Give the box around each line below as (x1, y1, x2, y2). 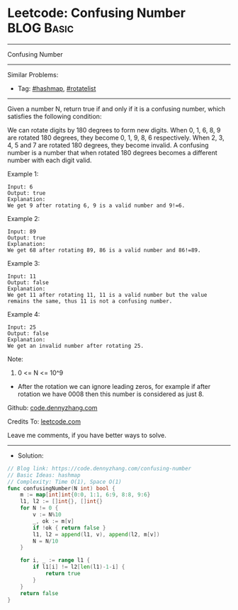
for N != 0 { (20, 504, 59, 512)
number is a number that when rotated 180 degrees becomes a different (7, 148, 217, 157)
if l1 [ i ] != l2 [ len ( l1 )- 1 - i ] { (33, 563, 125, 571)
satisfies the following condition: (7, 112, 102, 120)
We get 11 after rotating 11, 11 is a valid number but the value (7, 291, 208, 298)
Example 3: (7, 259, 40, 267)
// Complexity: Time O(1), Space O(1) (7, 478, 122, 485)
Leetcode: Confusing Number (7, 5, 186, 21)
